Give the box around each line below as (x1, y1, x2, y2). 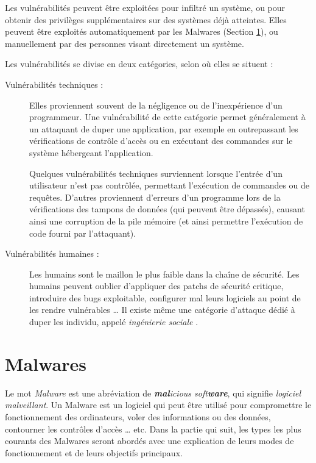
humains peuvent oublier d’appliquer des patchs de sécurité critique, (29, 279, 284, 292)
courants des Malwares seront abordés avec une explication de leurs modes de (5, 434, 294, 447)
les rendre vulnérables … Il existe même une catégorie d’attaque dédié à (29, 303, 295, 316)
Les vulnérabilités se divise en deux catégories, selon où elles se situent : (5, 57, 273, 70)
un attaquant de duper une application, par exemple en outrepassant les (29, 122, 298, 135)
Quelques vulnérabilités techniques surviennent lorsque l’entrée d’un (29, 167, 283, 179)
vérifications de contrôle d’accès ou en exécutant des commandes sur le (29, 134, 293, 147)
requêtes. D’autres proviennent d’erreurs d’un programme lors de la (29, 190, 281, 203)
